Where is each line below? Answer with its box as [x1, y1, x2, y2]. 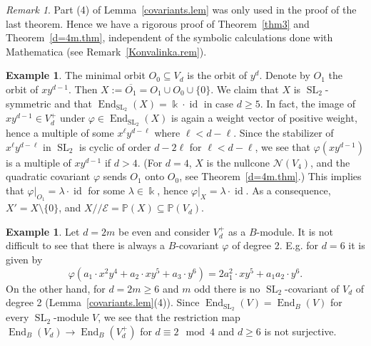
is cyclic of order [78, 139, 151, 154]
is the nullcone [206, 154, 270, 169]
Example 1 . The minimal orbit [6, 68, 146, 83]
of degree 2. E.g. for [232, 238, 319, 253]
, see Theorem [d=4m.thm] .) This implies [179, 169, 362, 184]
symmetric [6, 95, 51, 110]
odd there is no [194, 281, 260, 295]
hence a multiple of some [6, 125, 114, 140]
